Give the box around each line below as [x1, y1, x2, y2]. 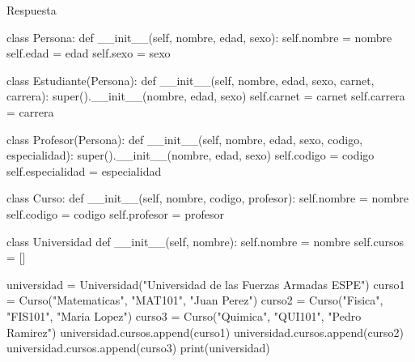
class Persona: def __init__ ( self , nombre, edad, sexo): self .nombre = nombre [6, 28, 392, 45]
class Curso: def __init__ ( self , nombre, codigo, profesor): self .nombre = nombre [6, 190, 409, 207]
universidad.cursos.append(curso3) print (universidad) [6, 339, 270, 356]
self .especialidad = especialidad [6, 162, 162, 179]
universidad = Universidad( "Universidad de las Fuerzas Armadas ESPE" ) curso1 [6, 275, 405, 292]
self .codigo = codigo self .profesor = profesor [6, 205, 224, 222]
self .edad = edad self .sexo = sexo [6, 45, 171, 62]
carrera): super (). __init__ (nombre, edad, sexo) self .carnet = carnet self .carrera [6, 87, 405, 104]
